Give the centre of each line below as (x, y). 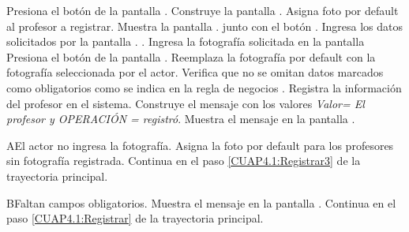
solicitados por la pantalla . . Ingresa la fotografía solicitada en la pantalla (186, 41)
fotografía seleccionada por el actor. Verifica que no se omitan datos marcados (195, 72)
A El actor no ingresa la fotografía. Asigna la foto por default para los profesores (200, 145)
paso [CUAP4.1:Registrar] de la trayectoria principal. (135, 218)
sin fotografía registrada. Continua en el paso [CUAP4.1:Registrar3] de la (184, 161)
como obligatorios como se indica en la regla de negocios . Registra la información (204, 87)
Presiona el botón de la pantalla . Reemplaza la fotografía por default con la (191, 56)
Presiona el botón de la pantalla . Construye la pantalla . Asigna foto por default (203, 10)
